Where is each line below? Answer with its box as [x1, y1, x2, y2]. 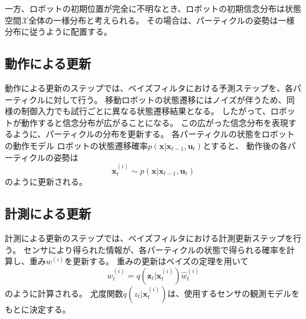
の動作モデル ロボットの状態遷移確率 [5, 139, 148, 151]
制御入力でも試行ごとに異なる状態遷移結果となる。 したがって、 [21, 105, 271, 117]
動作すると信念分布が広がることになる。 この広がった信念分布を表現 [21, 116, 288, 128]
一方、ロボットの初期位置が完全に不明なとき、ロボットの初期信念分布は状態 [5, 2, 302, 14]
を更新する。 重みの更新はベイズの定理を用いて [64, 255, 249, 267]
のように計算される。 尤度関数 [5, 287, 123, 299]
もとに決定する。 [5, 303, 71, 315]
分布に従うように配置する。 [5, 25, 112, 38]
